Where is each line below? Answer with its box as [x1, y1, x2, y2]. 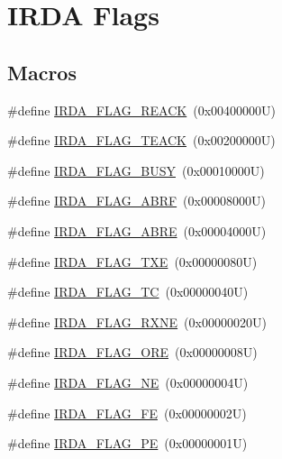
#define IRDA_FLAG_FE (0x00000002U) [7, 403, 247, 422]
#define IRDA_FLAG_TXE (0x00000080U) [7, 252, 258, 271]
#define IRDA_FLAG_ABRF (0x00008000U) [7, 191, 266, 210]
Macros [7, 58, 77, 86]
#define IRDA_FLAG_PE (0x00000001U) [7, 434, 248, 453]
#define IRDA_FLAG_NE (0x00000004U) [7, 372, 249, 391]
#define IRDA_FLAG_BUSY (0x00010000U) [7, 161, 265, 179]
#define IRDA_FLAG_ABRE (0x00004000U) [7, 221, 267, 240]
